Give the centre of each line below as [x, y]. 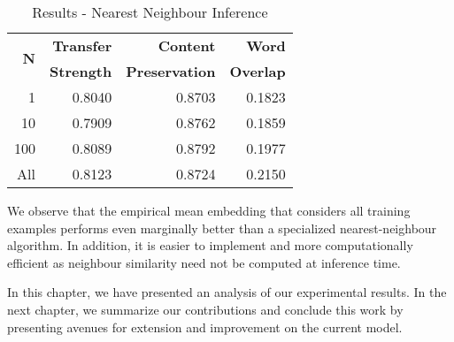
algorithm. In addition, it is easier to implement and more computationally [210, 245]
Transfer [82, 46]
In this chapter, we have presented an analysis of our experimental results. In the [227, 292]
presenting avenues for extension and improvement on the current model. [205, 327]
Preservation [171, 71]
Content [187, 46]
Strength [81, 71]
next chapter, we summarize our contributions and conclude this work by [205, 309]
